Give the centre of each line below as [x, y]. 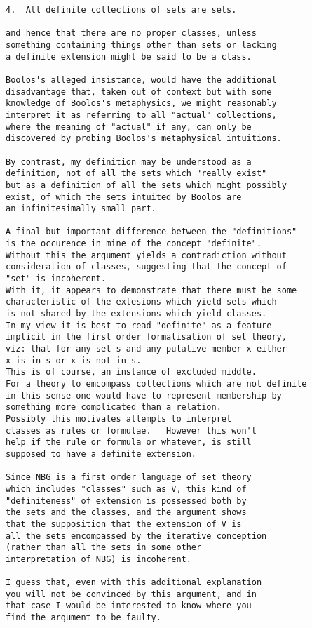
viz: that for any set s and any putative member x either [146, 349]
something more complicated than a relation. [114, 407]
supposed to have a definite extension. [101, 454]
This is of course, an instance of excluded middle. [131, 372]
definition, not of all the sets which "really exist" [136, 174]
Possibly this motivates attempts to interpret [119, 419]
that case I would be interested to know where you [129, 606]
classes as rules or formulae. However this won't [131, 430]
